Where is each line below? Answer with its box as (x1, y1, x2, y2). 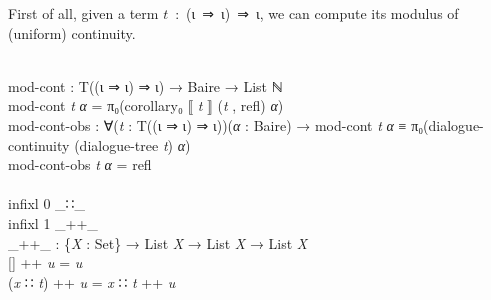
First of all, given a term (8, 3, 159, 23)
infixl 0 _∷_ (8, 193, 85, 214)
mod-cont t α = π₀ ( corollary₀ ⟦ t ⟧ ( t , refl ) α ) (8, 95, 284, 116)
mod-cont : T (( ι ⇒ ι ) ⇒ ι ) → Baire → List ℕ (8, 75, 283, 96)
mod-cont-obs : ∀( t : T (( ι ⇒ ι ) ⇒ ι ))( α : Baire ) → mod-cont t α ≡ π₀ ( (8, 114, 429, 135)
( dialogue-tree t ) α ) (74, 134, 191, 155)
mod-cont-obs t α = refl (8, 154, 152, 175)
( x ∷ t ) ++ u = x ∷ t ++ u (8, 271, 176, 292)
